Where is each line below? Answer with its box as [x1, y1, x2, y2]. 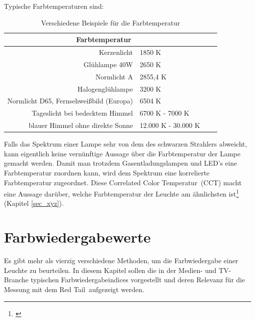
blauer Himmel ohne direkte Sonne [28, 120, 133, 130]
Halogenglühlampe [77, 83, 133, 94]
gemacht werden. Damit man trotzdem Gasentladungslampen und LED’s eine [4, 158, 237, 168]
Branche [4, 274, 29, 285]
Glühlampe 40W [83, 59, 133, 69]
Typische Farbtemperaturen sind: [4, 1, 104, 11]
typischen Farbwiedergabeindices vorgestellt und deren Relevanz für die [30, 274, 245, 285]
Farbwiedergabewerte [4, 227, 151, 247]
